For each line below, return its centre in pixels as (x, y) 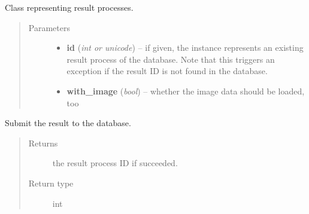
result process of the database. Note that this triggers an (171, 59)
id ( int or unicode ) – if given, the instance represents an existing (185, 48)
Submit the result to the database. (68, 123)
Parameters (49, 27)
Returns (43, 143)
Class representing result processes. (69, 7)
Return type (51, 183)
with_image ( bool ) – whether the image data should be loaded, (186, 91)
